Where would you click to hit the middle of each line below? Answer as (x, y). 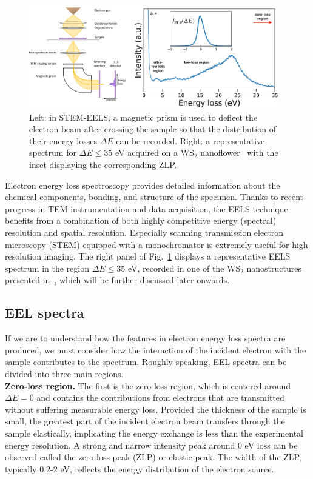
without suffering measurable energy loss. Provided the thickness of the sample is (156, 409)
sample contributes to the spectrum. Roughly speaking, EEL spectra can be (146, 362)
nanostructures (274, 268)
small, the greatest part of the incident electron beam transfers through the (145, 421)
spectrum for (53, 152)
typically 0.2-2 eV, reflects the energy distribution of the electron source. (140, 468)
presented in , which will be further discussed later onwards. (117, 280)
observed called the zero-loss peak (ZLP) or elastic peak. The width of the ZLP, (153, 457)
